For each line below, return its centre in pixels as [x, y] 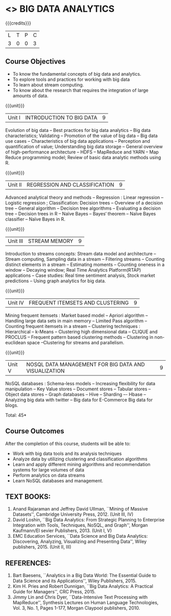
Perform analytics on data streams [49, 475]
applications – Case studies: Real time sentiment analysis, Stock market [80, 275]
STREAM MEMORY [51, 241]
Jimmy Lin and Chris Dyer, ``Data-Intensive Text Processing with [80, 597]
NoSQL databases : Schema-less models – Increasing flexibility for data [80, 383]
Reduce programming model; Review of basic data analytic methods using [83, 157]
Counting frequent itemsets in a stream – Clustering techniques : [73, 326]
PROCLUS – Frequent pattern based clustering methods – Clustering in [79, 337]
